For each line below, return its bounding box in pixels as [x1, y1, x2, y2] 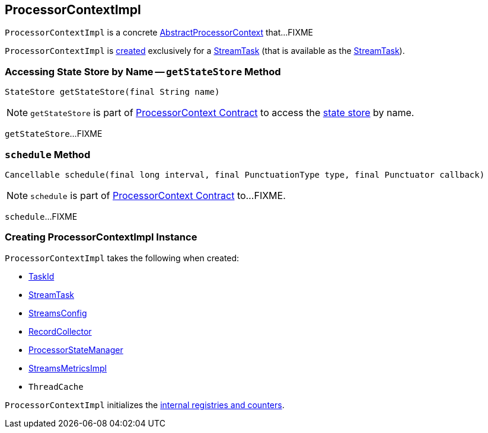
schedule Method [5, 148, 91, 161]
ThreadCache [28, 381, 84, 392]
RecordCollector [28, 326, 92, 336]
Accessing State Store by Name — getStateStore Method [5, 65, 281, 78]
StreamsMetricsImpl [28, 363, 107, 373]
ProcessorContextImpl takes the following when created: [5, 252, 240, 263]
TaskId [28, 271, 55, 281]
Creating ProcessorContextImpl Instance [5, 231, 197, 243]
